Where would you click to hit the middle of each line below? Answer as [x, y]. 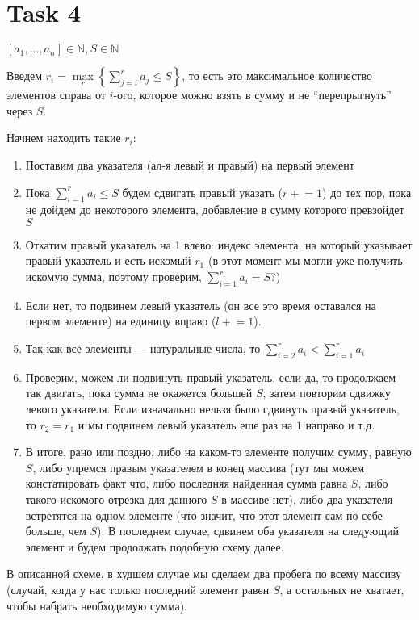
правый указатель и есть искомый [108, 260]
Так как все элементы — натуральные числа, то [143, 348]
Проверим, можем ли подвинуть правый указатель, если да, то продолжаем [211, 377]
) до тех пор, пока [367, 192]
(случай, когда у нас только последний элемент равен [138, 589]
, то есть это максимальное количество [277, 75]
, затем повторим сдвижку [327, 393]
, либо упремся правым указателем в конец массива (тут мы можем [199, 467]
